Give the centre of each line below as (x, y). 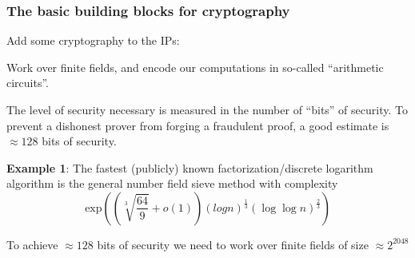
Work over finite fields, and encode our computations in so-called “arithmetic (195, 67)
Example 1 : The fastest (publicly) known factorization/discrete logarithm (190, 167)
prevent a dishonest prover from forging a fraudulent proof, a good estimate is (198, 125)
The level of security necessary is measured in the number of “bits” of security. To (207, 109)
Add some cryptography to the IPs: (93, 40)
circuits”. (28, 83)
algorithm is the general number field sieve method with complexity (172, 183)
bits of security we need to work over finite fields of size (233, 244)
